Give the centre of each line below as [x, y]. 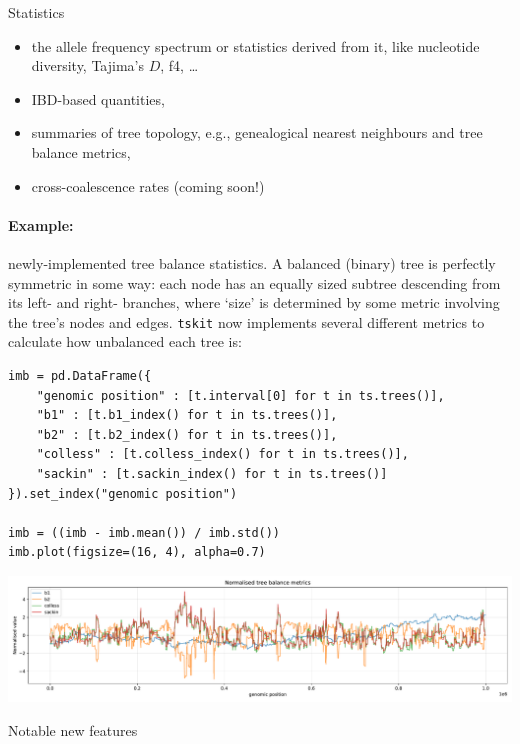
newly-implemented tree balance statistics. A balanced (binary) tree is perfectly [252, 262]
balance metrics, [81, 151]
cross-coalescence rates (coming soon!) [148, 185]
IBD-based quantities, [98, 98]
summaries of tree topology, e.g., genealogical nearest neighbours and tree [257, 132]
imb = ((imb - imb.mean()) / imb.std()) [144, 532]
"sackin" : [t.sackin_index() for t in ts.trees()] [212, 473]
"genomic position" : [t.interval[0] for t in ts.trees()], [240, 395]
